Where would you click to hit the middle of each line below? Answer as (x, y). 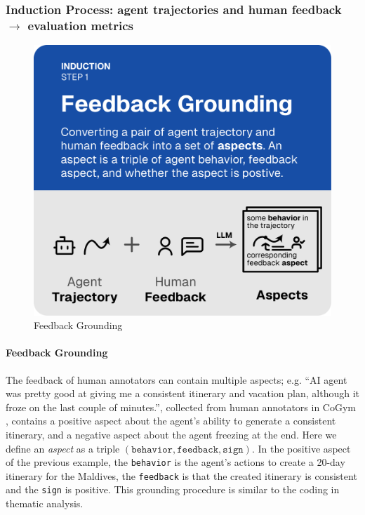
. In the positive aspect (301, 448)
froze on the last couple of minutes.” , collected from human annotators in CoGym (181, 407)
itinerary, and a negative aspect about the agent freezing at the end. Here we (171, 434)
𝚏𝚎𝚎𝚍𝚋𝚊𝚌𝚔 (198, 449)
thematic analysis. (45, 503)
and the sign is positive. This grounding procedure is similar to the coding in (173, 489)
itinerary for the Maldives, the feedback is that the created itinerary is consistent (181, 475)
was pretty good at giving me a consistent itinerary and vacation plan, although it (182, 393)
